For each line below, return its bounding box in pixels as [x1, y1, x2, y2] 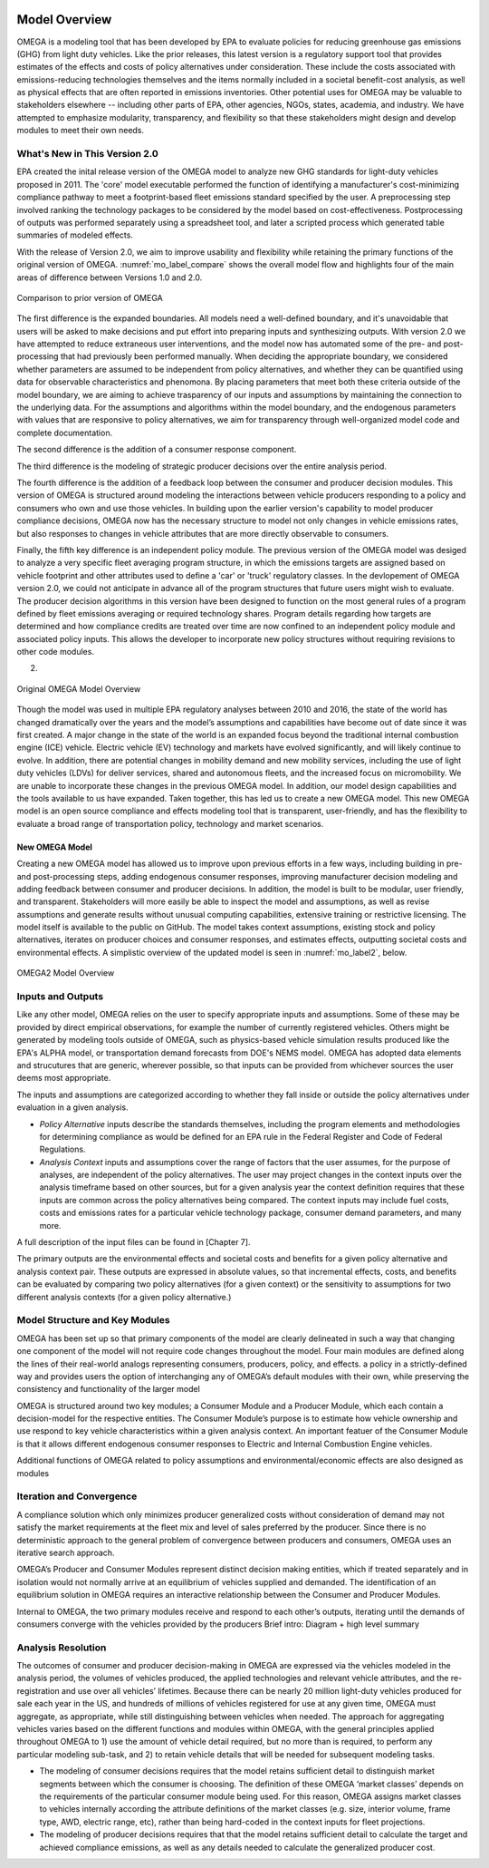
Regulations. [39, 1143, 86, 1155]
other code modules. [16, 647, 95, 657]
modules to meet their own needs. [16, 125, 145, 136]
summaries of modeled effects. [16, 229, 133, 240]
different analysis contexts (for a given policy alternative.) [16, 1291, 232, 1302]
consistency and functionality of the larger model [16, 1384, 201, 1395]
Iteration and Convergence [16, 1490, 138, 1503]
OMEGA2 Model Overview [16, 968, 115, 978]
